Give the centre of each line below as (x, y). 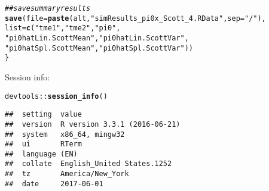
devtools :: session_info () (56, 96)
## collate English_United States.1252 (88, 164)
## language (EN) (41, 154)
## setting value (43, 115)
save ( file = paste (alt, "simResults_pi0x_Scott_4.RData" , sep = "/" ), (135, 18)
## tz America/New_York (67, 174)
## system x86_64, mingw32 (65, 134)
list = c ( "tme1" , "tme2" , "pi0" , (63, 28)
